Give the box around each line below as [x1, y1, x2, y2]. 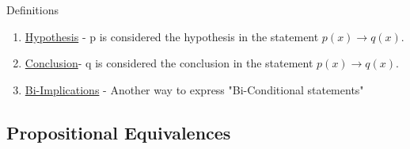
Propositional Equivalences [6, 120, 231, 144]
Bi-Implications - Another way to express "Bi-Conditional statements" [25, 81, 364, 97]
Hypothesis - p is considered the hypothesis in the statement [25, 28, 319, 44]
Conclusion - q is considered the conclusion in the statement [25, 55, 313, 71]
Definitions [6, 2, 59, 17]
